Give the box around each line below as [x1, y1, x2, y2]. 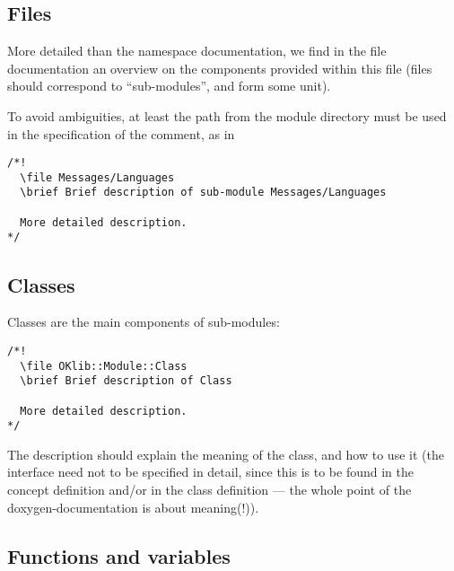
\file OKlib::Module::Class [20, 359, 188, 373]
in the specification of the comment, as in [7, 124, 235, 143]
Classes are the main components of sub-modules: [7, 312, 280, 331]
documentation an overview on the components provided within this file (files [7, 58, 432, 77]
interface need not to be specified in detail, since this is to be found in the [7, 462, 415, 481]
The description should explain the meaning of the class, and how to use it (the [7, 444, 444, 463]
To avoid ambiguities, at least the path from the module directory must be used [7, 106, 447, 125]
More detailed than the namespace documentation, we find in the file [7, 41, 387, 60]
